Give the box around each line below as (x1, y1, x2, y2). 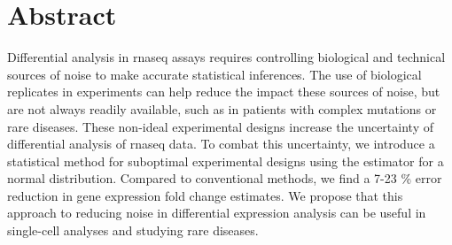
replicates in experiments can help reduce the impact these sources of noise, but (7, 82, 440, 101)
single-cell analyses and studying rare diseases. (7, 221, 259, 240)
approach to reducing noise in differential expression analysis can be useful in (7, 203, 426, 222)
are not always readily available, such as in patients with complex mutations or (7, 99, 437, 118)
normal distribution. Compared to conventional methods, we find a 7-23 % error (7, 169, 442, 188)
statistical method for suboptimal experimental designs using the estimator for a (7, 151, 444, 170)
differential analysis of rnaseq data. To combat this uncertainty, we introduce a (7, 134, 435, 153)
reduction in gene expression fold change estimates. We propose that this (7, 186, 403, 204)
